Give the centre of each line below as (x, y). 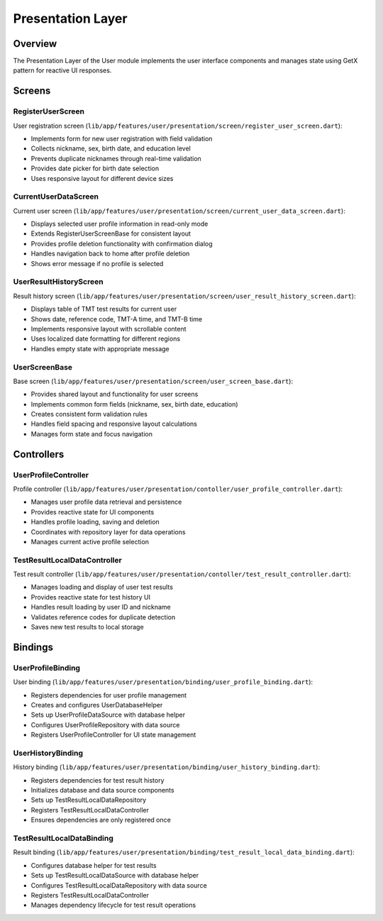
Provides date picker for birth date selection (95, 169)
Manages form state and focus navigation (91, 434)
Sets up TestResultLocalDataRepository (89, 800)
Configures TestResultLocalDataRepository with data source (119, 885)
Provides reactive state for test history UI (90, 597)
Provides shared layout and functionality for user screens (115, 395)
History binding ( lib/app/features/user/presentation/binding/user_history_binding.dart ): (167, 767)
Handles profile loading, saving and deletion (95, 522)
